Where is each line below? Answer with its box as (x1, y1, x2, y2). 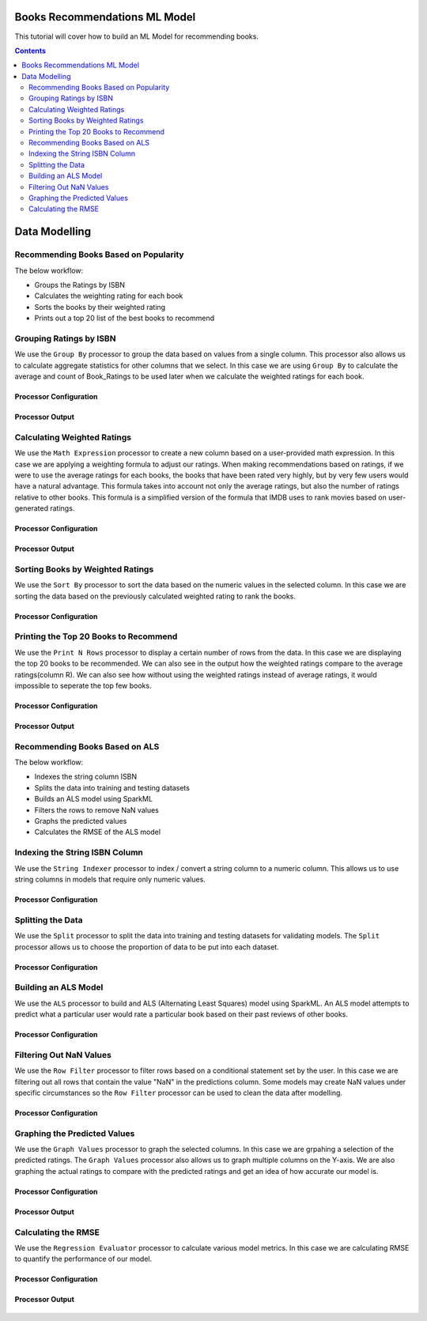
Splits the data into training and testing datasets (34, 783, 190, 792)
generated (14, 504, 49, 513)
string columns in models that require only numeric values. (14, 874, 206, 884)
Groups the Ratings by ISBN (34, 280, 126, 289)
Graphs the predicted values (34, 817, 127, 826)
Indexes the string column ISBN (34, 772, 138, 782)
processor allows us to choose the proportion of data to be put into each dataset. (14, 942, 280, 952)
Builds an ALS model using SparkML (34, 794, 153, 804)
